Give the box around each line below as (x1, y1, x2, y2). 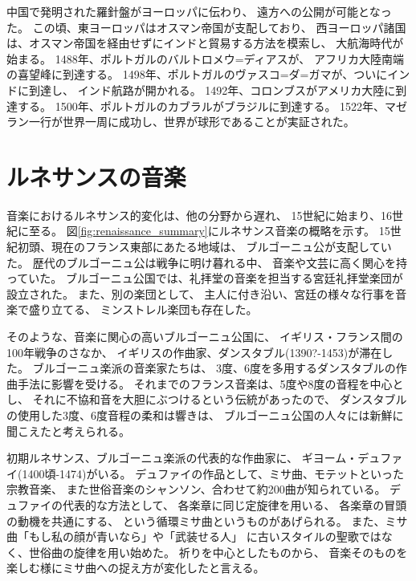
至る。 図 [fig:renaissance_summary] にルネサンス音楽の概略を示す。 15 (28, 222, 390, 239)
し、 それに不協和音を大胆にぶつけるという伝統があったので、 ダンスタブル (6, 391, 407, 408)
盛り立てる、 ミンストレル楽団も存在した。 (28, 301, 258, 318)
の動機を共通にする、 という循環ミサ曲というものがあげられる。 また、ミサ (6, 512, 408, 529)
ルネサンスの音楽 (6, 160, 186, 193)
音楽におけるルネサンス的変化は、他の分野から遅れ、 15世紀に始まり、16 (6, 206, 392, 223)
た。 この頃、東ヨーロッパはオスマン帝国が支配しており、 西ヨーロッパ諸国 (6, 18, 406, 35)
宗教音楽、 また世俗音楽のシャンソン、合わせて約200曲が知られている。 (6, 481, 386, 498)
